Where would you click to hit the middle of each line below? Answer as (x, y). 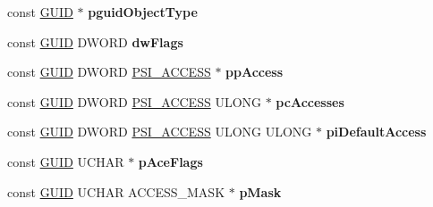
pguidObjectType (143, 12)
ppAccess (255, 72)
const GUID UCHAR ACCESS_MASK (116, 191)
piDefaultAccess (376, 132)
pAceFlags (170, 161)
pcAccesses (310, 101)
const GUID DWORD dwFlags (95, 41)
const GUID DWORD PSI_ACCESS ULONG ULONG (160, 132)
